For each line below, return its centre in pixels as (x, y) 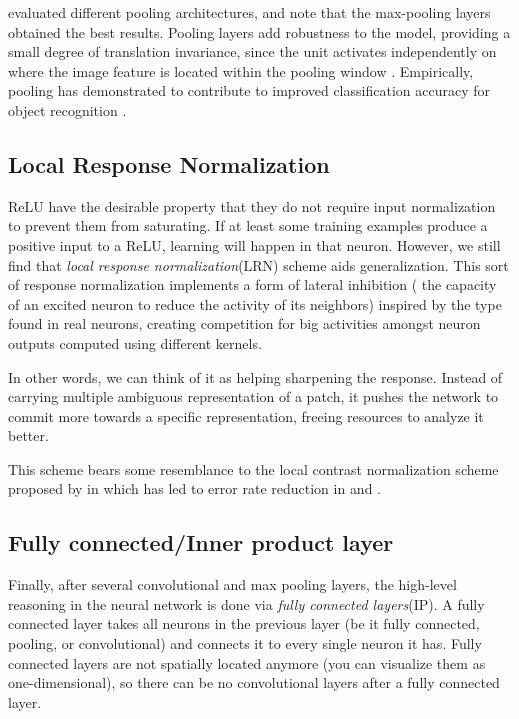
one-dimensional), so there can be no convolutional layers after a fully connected (254, 682)
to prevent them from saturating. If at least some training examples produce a (248, 225)
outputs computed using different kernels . (135, 342)
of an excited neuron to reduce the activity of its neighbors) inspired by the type (255, 303)
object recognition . (67, 109)
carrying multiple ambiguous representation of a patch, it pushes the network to (253, 396)
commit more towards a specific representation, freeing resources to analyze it (246, 415)
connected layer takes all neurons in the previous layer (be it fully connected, (244, 623)
